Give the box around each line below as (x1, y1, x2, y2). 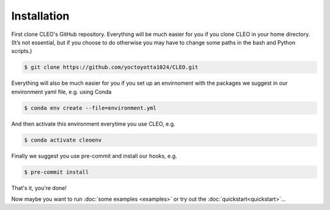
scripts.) (11, 48, 32, 55)
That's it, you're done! (11, 184, 67, 192)
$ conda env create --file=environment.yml (24, 104, 157, 111)
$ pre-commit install (24, 168, 89, 175)
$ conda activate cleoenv (24, 136, 102, 143)
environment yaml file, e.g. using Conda (11, 88, 112, 95)
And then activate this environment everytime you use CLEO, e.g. (11, 120, 175, 128)
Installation (11, 9, 70, 23)
